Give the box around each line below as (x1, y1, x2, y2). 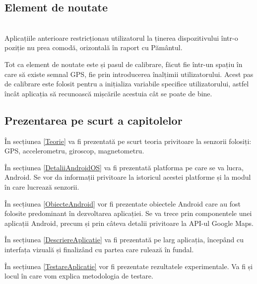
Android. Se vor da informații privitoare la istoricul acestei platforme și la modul (4, 172, 251, 182)
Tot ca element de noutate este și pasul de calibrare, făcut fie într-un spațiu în (4, 59, 243, 69)
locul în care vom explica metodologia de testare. (4, 271, 153, 281)
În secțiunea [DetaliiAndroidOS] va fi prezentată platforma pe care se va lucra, (4, 162, 244, 172)
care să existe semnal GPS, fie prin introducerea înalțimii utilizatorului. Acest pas (4, 69, 254, 79)
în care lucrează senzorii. (4, 181, 79, 192)
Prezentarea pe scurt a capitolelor (4, 112, 183, 128)
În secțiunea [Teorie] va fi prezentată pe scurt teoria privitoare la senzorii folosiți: (4, 136, 252, 146)
